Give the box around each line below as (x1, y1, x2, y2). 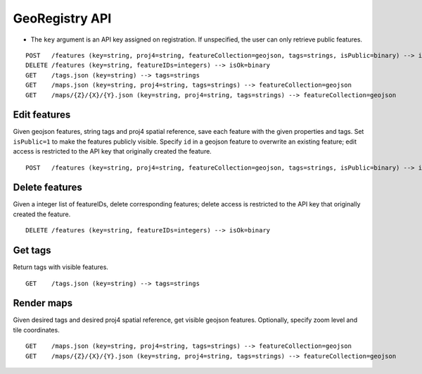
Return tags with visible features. (13, 263, 109, 271)
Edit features (13, 109, 71, 121)
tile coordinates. (13, 325, 60, 334)
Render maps (13, 297, 73, 309)
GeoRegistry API (13, 11, 112, 26)
